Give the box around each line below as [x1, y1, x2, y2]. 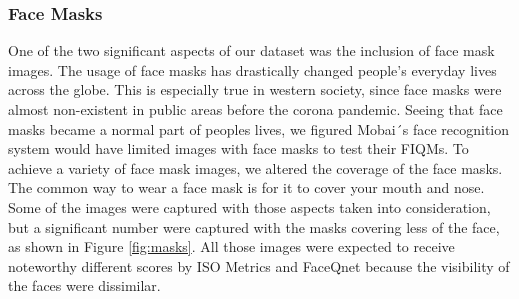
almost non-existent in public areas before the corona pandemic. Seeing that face [8, 99, 503, 119]
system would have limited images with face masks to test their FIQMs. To [8, 138, 469, 159]
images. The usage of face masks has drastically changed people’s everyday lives [8, 59, 497, 80]
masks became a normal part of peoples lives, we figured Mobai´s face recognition [8, 118, 510, 139]
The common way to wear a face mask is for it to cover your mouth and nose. [8, 177, 485, 198]
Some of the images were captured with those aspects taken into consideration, [8, 196, 491, 217]
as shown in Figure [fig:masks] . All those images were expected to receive [8, 236, 455, 257]
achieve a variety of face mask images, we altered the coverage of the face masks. [8, 157, 503, 178]
